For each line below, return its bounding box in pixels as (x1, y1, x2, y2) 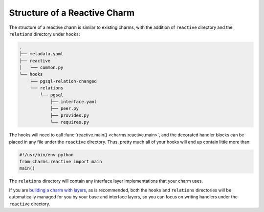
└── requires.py (50, 120, 89, 125)
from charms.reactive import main (19, 159, 102, 164)
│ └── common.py (19, 65, 64, 70)
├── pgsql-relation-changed (29, 78, 97, 84)
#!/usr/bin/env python (19, 152, 74, 157)
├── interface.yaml (50, 99, 97, 105)
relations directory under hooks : (9, 31, 80, 37)
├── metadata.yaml (19, 51, 64, 57)
